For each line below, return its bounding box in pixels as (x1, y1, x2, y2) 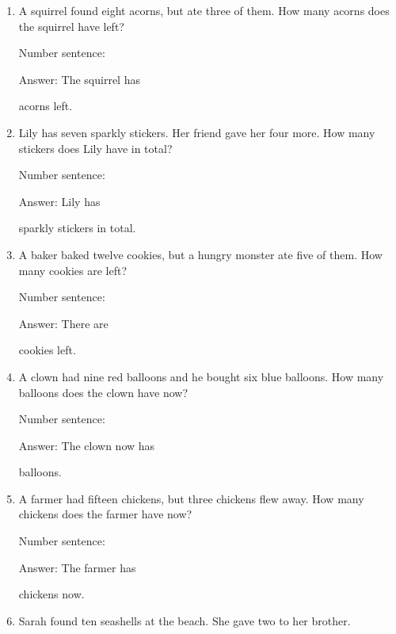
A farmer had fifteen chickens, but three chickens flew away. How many (18, 490, 364, 506)
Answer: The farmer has (18, 559, 136, 575)
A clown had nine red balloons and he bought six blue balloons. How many (18, 368, 384, 384)
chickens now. (18, 586, 85, 602)
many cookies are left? (18, 262, 128, 278)
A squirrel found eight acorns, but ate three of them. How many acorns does (18, 2, 390, 18)
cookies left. (18, 342, 76, 358)
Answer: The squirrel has (18, 71, 140, 87)
